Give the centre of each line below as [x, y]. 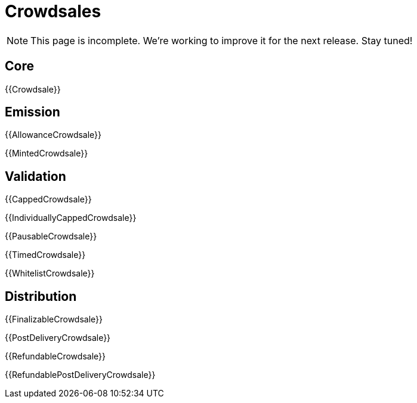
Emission [33, 112]
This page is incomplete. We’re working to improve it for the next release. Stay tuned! [222, 40]
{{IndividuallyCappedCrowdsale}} [71, 218]
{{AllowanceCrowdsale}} [53, 135]
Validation [35, 176]
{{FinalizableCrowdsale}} [54, 319]
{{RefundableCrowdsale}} [55, 356]
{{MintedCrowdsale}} [47, 153]
